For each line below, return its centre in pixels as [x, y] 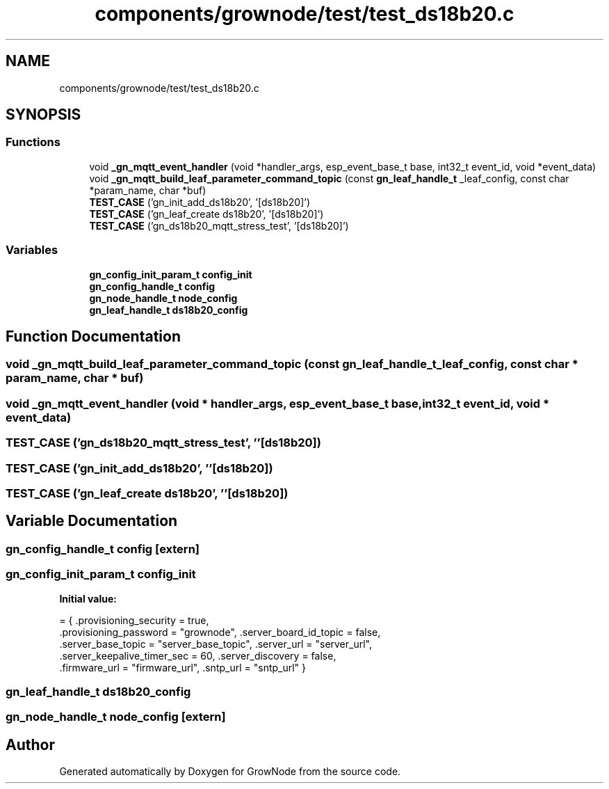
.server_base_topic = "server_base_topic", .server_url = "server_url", [216, 644]
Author [30, 744]
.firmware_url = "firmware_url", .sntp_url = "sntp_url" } [183, 667]
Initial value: [88, 598]
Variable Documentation [92, 521]
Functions [33, 142]
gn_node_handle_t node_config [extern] [116, 717]
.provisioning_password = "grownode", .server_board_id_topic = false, [220, 632]
